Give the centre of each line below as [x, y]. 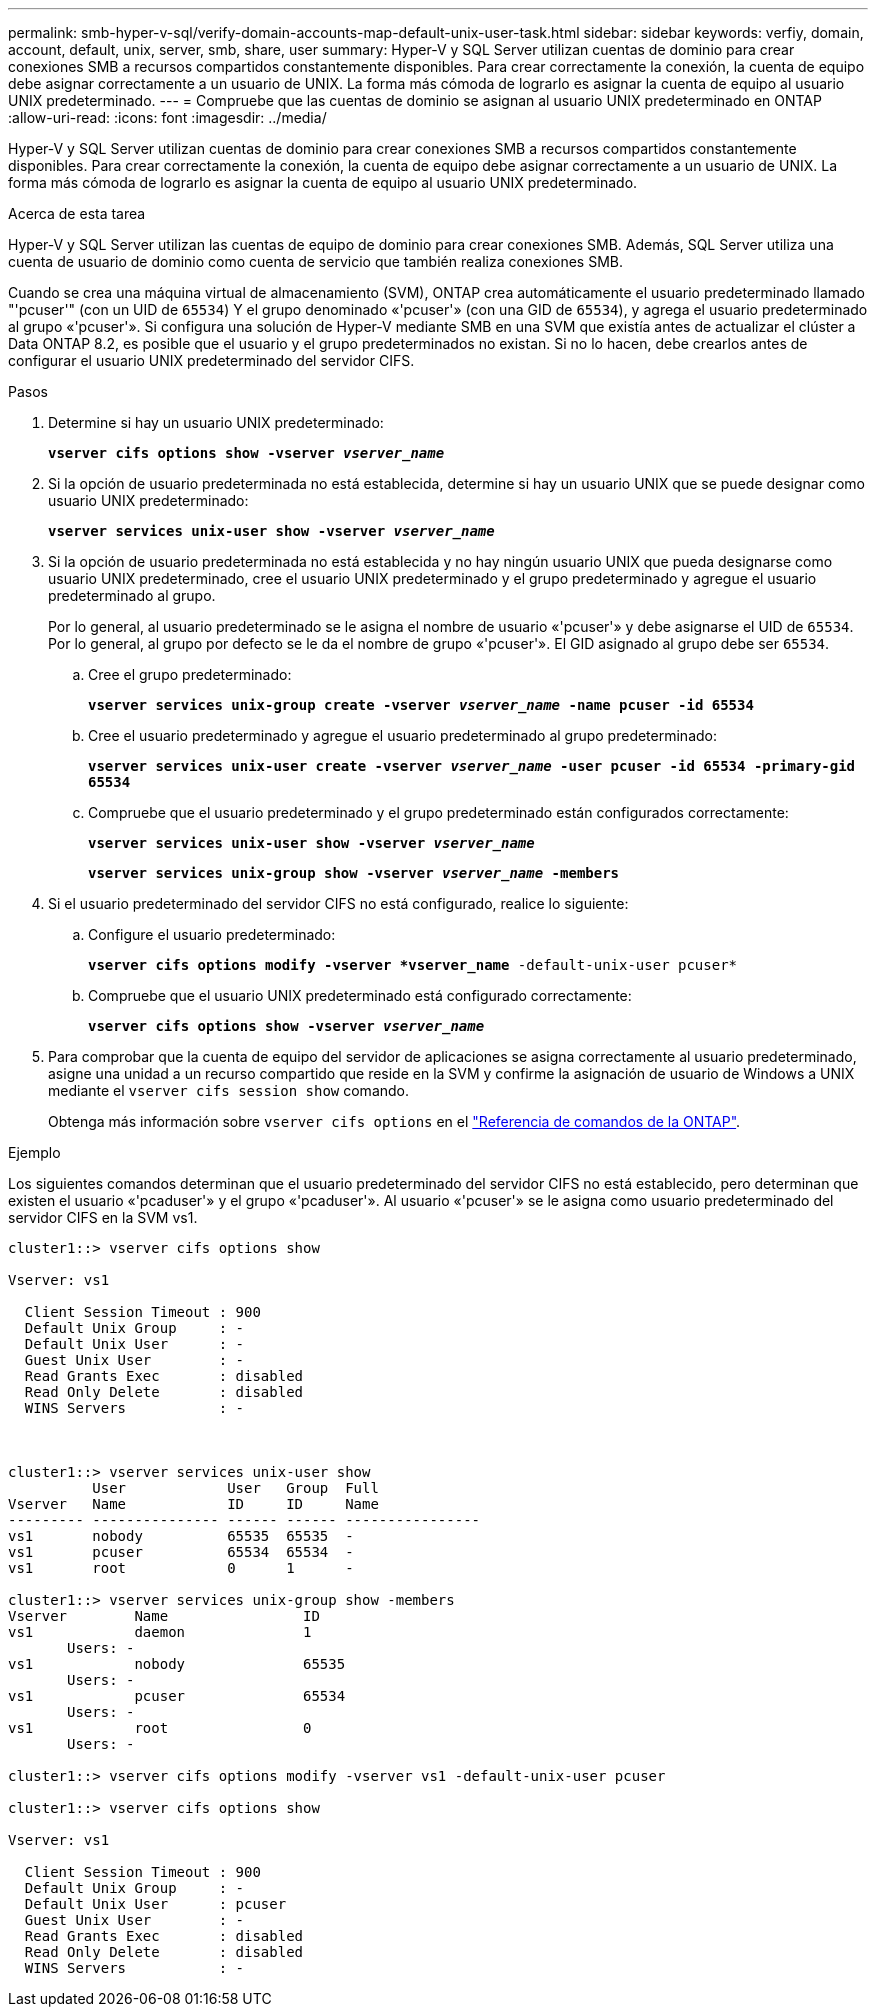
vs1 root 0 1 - [181, 1568]
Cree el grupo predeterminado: [190, 674]
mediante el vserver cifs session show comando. [229, 1090]
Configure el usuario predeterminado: [212, 934]
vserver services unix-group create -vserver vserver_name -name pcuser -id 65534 [421, 705]
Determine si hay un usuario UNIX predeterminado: [216, 422]
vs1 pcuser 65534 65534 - [181, 1552]
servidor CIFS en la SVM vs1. [103, 1217]
